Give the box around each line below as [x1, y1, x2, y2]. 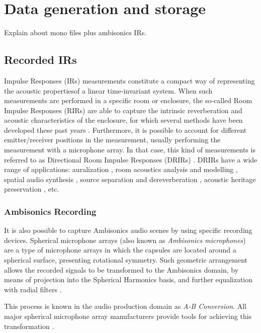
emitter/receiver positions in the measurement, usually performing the [4, 134, 221, 145]
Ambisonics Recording [4, 205, 97, 217]
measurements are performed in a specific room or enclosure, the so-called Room [4, 95, 252, 106]
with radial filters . [4, 284, 62, 294]
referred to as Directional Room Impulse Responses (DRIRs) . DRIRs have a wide [4, 154, 257, 164]
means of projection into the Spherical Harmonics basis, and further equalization [4, 274, 253, 285]
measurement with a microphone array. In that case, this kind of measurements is [4, 144, 255, 155]
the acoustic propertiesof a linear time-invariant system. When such [4, 85, 213, 96]
